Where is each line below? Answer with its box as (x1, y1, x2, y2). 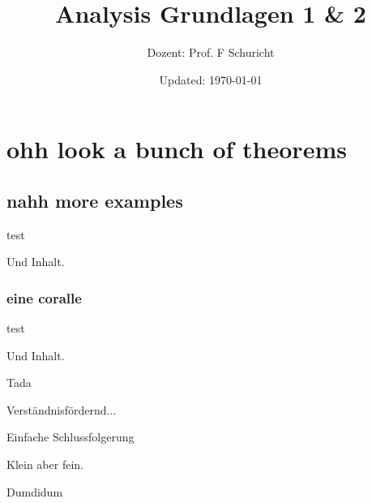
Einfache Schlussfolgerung (6, 428, 135, 445)
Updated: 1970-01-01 (159, 71, 263, 88)
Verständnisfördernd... (6, 401, 117, 418)
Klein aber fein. (6, 456, 83, 473)
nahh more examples (6, 187, 183, 213)
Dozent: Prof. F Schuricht (147, 44, 275, 61)
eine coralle (6, 287, 82, 307)
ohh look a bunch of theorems (6, 132, 347, 166)
